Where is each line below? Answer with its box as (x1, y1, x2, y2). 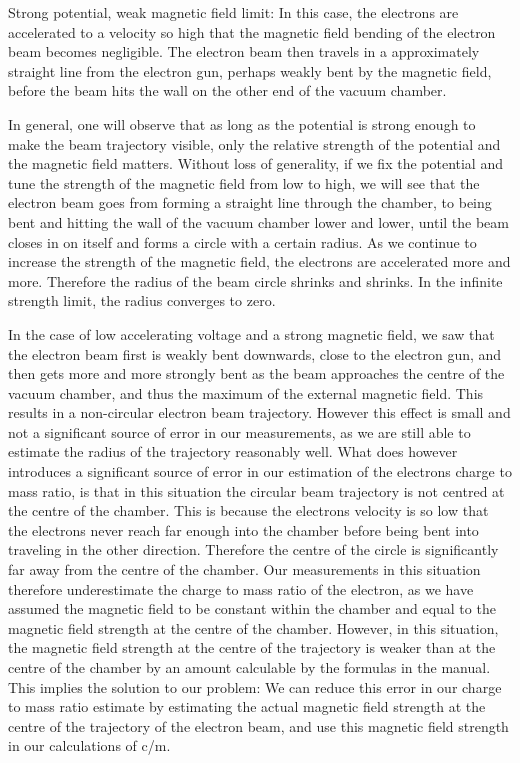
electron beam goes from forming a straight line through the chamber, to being (8, 192, 492, 213)
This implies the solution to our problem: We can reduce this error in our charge (8, 676, 502, 697)
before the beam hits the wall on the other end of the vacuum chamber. (8, 80, 447, 101)
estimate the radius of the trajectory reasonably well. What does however (8, 441, 458, 462)
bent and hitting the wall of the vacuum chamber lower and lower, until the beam (8, 211, 510, 232)
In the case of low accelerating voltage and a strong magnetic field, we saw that (8, 323, 495, 344)
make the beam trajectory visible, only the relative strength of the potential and (8, 133, 501, 154)
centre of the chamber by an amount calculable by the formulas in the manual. (8, 657, 491, 677)
